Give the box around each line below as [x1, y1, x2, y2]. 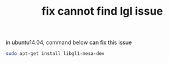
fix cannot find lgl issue [41, 4, 163, 18]
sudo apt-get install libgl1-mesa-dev [6, 51, 105, 57]
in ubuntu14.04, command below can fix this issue [6, 39, 132, 46]
